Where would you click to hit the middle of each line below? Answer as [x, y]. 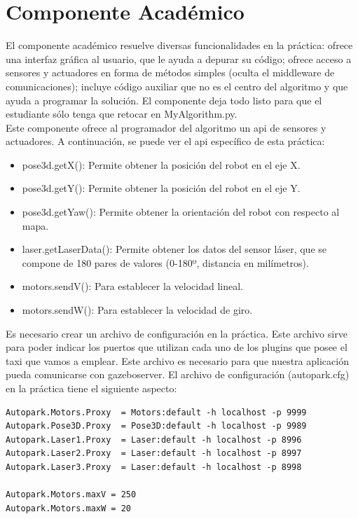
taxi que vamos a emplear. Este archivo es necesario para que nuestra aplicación [177, 360]
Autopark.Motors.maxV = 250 [71, 495]
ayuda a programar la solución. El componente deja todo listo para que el [164, 100]
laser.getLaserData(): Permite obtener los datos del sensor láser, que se [174, 249]
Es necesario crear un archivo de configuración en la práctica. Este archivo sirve [177, 333]
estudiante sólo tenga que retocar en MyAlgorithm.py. [122, 114]
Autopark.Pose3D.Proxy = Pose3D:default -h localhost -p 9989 [156, 426]
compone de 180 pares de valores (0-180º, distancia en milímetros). [165, 262]
